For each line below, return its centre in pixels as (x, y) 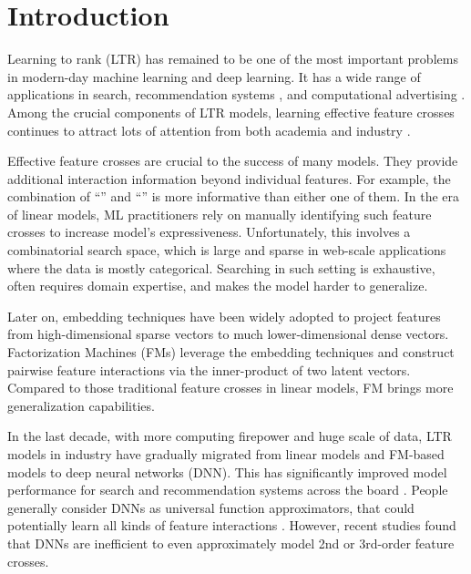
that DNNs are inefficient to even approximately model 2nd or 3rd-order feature (231, 543)
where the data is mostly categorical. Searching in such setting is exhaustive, (221, 267)
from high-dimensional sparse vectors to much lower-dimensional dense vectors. (228, 334)
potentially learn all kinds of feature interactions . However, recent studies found (232, 525)
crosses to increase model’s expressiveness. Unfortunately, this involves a (209, 232)
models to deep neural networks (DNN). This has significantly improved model (227, 471)
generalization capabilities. (81, 405)
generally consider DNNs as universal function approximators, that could (211, 507)
